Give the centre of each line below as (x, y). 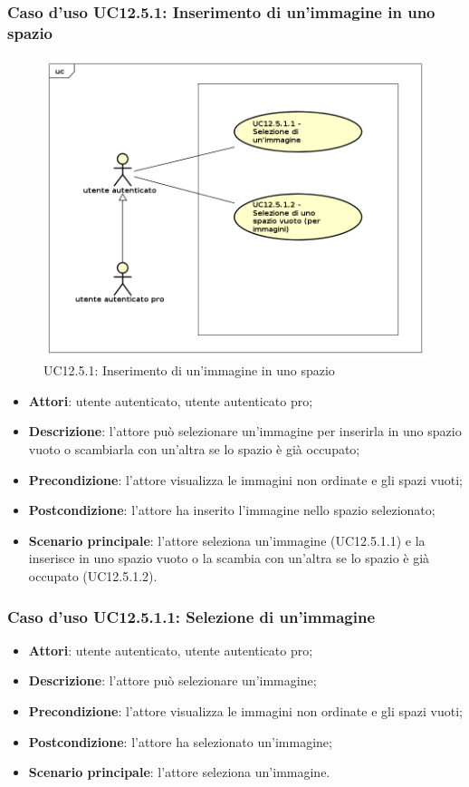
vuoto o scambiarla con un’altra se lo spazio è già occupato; (194, 449)
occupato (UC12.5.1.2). (93, 576)
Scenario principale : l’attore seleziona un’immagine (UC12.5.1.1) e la (227, 540)
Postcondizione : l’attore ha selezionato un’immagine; (180, 741)
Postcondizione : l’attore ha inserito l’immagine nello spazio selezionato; (232, 510)
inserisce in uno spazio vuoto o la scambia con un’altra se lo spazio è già (229, 558)
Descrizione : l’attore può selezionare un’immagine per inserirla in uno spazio (245, 431)
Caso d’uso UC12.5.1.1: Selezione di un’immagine (191, 616)
